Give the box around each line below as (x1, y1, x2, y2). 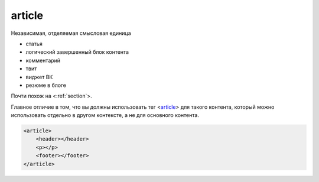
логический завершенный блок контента (25, 48, 129, 56)
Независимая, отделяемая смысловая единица (11, 30, 131, 37)
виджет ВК (25, 73, 53, 80)
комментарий (25, 57, 61, 64)
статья (25, 40, 43, 47)
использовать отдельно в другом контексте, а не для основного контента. (11, 112, 199, 119)
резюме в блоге (25, 82, 66, 89)
